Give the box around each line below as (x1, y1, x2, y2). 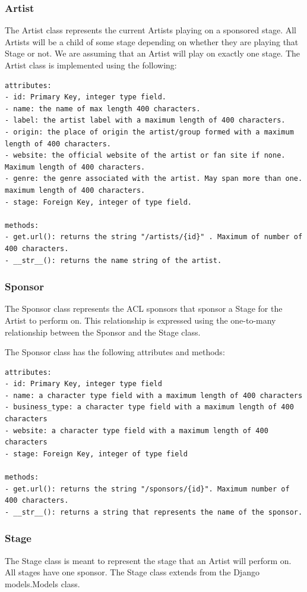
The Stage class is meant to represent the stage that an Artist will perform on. (5, 554, 292, 566)
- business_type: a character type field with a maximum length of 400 (5, 403, 294, 412)
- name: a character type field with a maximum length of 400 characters (5, 391, 303, 400)
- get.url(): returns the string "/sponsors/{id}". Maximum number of (5, 484, 290, 493)
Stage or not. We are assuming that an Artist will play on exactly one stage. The (5, 47, 300, 59)
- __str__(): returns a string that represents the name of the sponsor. (5, 508, 303, 516)
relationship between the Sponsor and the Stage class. (5, 325, 201, 338)
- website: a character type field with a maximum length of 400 (5, 426, 268, 435)
